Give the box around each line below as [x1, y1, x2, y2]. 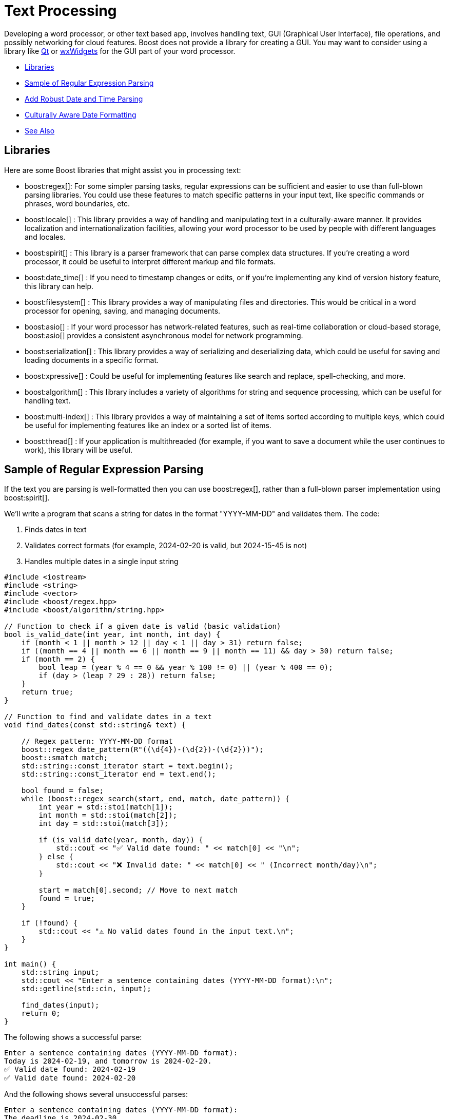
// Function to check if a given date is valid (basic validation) [4, 622, 281, 631]
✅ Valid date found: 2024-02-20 [4, 1074, 136, 1083]
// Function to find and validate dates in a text [4, 712, 212, 721]
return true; [21, 688, 73, 697]
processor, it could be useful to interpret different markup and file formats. [25, 257, 276, 266]
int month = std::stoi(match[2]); [38, 811, 178, 820]
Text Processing [4, 2, 117, 20]
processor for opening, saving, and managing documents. [25, 306, 221, 315]
